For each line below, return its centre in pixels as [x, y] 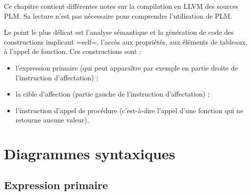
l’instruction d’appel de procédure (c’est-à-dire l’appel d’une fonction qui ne [129, 110]
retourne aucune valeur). [52, 120]
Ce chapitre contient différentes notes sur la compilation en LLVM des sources [121, 6]
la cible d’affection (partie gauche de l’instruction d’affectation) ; [113, 94]
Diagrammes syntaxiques [90, 154]
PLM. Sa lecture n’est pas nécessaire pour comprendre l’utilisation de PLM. [118, 15]
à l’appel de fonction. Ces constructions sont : [73, 51]
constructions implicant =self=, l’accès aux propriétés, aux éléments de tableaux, [126, 41]
